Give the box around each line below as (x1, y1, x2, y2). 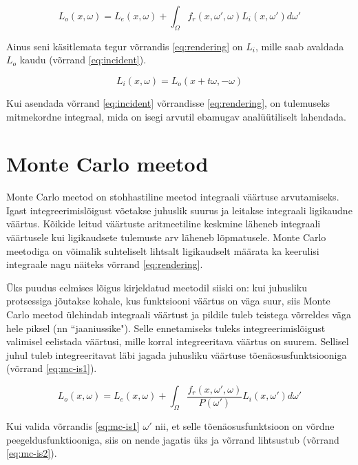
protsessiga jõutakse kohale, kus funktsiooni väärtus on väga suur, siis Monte (6, 293, 330, 308)
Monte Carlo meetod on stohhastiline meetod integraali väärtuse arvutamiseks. (6, 189, 339, 204)
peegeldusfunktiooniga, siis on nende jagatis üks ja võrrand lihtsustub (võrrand (6, 432, 339, 446)
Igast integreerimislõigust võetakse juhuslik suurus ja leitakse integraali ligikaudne (6, 203, 352, 217)
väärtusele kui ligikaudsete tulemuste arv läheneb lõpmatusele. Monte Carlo (6, 230, 326, 245)
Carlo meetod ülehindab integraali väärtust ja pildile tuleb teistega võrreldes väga (6, 307, 351, 322)
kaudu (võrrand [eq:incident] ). (19, 52, 147, 67)
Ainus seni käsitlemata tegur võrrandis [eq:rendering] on (6, 39, 243, 53)
